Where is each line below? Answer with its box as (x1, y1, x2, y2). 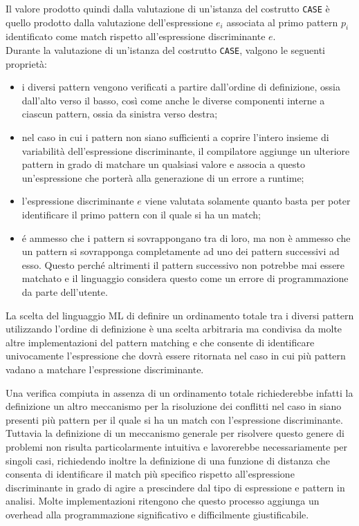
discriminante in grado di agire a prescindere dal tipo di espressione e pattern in (6, 480, 345, 494)
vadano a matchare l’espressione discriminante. (6, 361, 204, 376)
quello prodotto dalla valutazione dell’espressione (6, 15, 213, 29)
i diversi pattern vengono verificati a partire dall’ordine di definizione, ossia (21, 79, 340, 94)
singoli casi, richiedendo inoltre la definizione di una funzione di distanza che (6, 453, 330, 467)
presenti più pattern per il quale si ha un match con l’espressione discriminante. (6, 412, 343, 426)
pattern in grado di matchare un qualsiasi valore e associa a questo (21, 157, 306, 171)
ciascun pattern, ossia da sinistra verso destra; (21, 106, 218, 121)
